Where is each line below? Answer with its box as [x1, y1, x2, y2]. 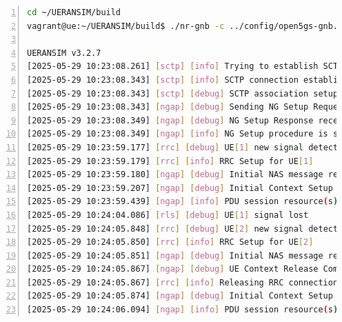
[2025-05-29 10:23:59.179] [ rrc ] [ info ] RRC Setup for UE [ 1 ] [27, 156, 314, 166]
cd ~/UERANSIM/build [27, 8, 121, 17]
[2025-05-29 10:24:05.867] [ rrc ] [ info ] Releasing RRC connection [27, 277, 339, 288]
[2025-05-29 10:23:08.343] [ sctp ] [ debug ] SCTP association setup [27, 88, 339, 99]
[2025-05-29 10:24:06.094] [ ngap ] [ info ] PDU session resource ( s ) [27, 305, 339, 315]
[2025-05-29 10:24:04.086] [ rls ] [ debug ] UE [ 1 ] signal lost [27, 210, 309, 220]
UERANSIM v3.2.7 [27, 48, 101, 58]
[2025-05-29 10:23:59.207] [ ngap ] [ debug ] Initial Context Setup [27, 183, 333, 193]
